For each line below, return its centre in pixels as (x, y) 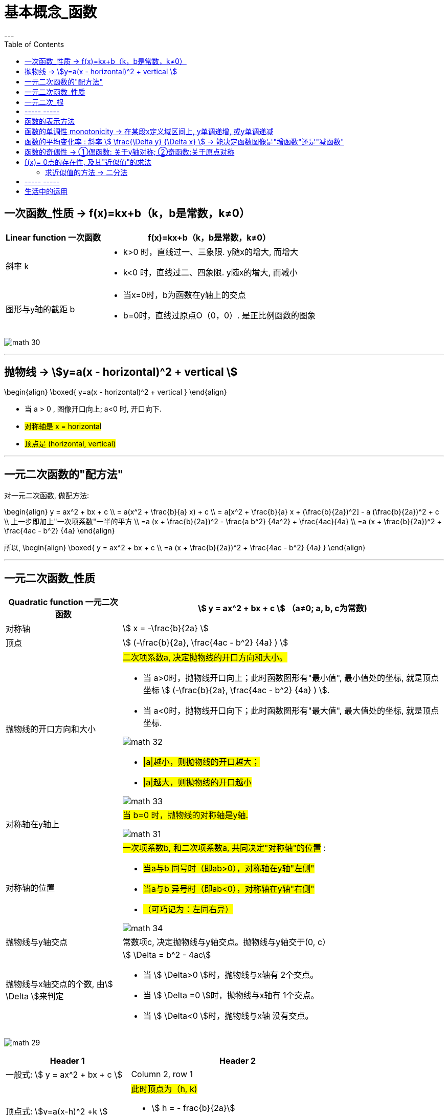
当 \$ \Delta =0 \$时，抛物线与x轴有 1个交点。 (231, 995)
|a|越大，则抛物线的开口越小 (197, 782)
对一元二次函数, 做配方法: (47, 496)
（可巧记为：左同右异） (188, 909)
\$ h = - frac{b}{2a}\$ (193, 1108)
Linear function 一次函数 (53, 237)
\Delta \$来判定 (35, 996)
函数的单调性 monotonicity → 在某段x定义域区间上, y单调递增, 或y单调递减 (149, 131)
